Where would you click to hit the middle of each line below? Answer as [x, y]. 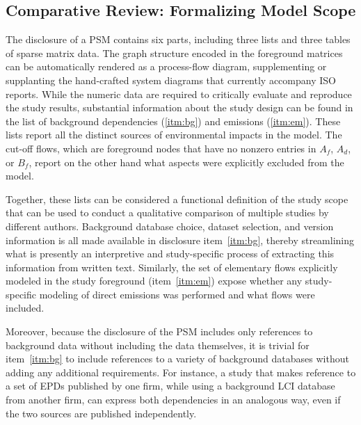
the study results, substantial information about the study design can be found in [179, 107]
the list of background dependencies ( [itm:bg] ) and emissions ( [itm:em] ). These [173, 121]
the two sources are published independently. [101, 413]
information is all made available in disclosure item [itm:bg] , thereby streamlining [180, 240]
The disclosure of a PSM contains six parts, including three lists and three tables [178, 39]
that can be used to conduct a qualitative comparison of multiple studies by [167, 212]
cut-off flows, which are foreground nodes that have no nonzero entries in [161, 148]
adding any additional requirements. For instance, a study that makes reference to [181, 372]
